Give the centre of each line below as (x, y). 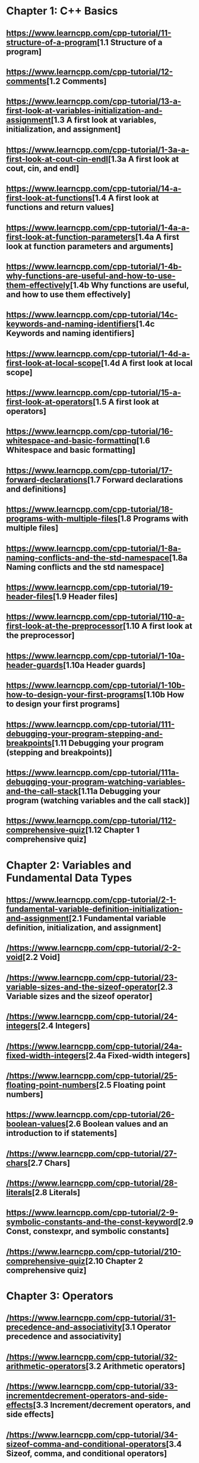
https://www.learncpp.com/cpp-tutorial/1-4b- (94, 266)
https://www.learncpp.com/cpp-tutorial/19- (90, 587)
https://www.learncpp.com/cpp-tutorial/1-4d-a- (98, 354)
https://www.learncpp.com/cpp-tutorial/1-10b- (96, 685)
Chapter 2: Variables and (69, 865)
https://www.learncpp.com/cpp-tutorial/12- (90, 72)
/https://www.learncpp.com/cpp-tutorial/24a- (94, 1046)
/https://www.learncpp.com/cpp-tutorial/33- (92, 1386)
